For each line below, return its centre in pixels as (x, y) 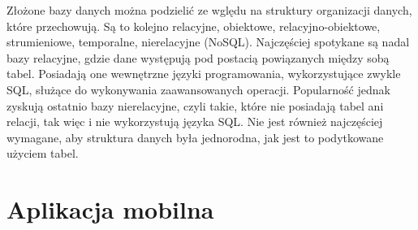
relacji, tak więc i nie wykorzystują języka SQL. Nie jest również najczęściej (195, 122)
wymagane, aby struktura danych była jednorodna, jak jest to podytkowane (195, 137)
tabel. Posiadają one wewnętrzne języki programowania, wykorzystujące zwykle (204, 74)
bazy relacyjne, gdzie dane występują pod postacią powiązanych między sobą (198, 57)
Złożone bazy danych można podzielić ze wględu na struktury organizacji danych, (209, 10)
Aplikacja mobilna (110, 209)
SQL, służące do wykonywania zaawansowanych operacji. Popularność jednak (198, 89)
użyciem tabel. (43, 153)
